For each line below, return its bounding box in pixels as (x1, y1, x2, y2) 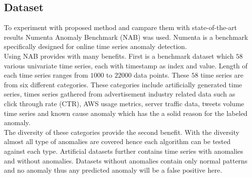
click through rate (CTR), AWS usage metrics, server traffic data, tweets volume (4, 98, 244, 108)
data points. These (134, 70, 189, 80)
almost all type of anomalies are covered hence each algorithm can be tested (4, 136, 231, 146)
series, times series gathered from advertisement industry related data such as (4, 89, 235, 99)
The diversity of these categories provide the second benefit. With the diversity (4, 127, 239, 137)
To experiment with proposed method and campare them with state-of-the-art (4, 22, 237, 32)
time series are (200, 70, 244, 80)
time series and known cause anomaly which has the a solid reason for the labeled (4, 108, 248, 118)
